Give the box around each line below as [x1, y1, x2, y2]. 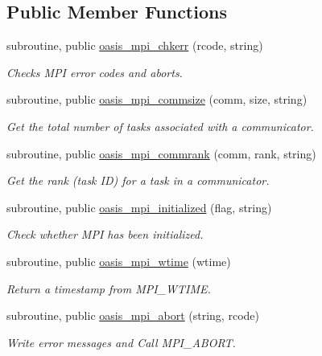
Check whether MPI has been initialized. [6, 226, 204, 243]
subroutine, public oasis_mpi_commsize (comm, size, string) [6, 91, 308, 108]
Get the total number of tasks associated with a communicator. [6, 117, 314, 134]
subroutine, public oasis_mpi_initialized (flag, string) [6, 198, 272, 215]
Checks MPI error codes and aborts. [6, 63, 183, 80]
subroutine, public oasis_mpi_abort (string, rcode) [6, 307, 259, 324]
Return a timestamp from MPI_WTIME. [6, 280, 211, 297]
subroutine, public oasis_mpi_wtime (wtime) [6, 252, 231, 269]
